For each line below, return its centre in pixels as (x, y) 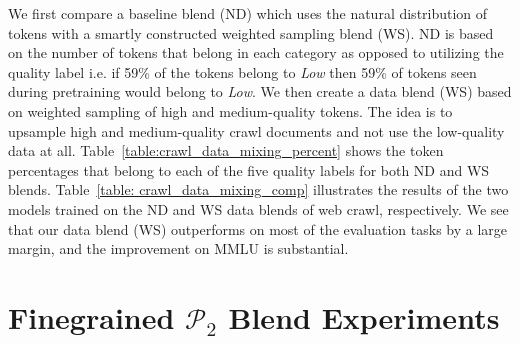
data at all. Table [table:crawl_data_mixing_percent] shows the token (226, 150)
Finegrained (91, 316)
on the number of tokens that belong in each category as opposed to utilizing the (256, 52)
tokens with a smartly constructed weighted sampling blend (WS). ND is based (251, 32)
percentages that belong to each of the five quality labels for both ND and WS (249, 169)
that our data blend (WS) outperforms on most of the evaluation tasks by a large (258, 228)
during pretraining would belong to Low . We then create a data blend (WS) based (260, 91)
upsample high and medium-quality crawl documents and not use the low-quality (256, 130)
